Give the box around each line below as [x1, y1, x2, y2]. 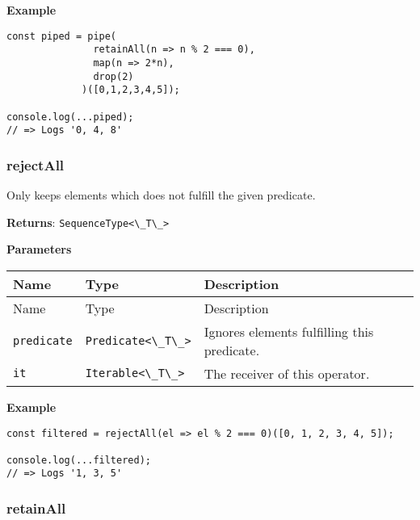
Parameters [6, 241, 72, 258]
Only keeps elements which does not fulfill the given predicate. [6, 187, 316, 203]
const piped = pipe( [6, 30, 117, 42]
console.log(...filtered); [6, 454, 151, 466]
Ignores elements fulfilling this [204, 321, 374, 341]
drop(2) [93, 70, 134, 82]
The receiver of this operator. [204, 363, 370, 383]
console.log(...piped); [6, 111, 134, 123]
